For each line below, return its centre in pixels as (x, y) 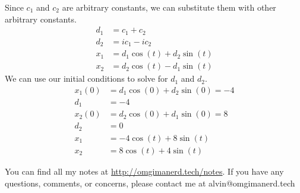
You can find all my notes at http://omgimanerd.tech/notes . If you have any (144, 171)
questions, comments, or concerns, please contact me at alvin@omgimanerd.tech (150, 183)
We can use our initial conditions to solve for (86, 78)
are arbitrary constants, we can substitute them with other (169, 7)
